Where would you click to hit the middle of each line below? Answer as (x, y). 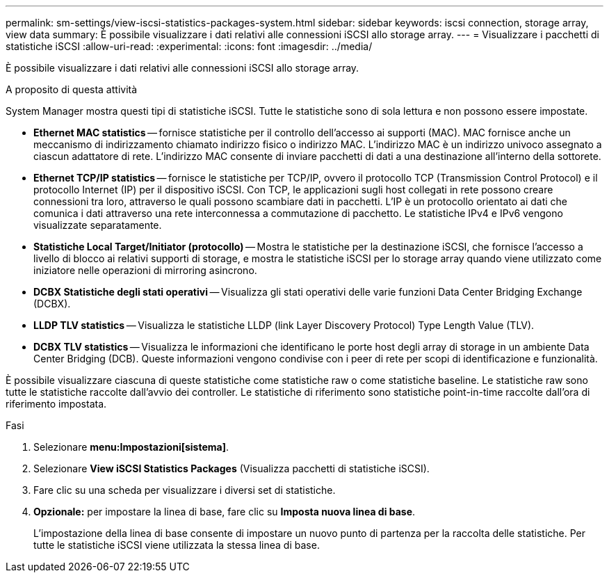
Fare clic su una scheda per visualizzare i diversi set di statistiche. (185, 490)
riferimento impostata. (56, 404)
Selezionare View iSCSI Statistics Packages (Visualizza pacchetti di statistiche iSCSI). (232, 468)
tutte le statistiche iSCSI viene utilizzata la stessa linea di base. (177, 545)
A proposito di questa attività (72, 89)
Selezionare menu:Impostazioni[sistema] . (131, 447)
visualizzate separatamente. (98, 225)
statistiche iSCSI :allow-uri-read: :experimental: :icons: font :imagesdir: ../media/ (189, 46)
